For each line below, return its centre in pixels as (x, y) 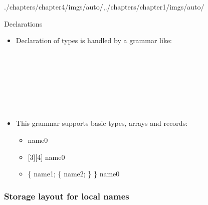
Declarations (23, 23)
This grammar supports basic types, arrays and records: (102, 123)
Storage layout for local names (67, 196)
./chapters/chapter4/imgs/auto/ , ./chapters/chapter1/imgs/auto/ (104, 7)
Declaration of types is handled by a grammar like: (94, 40)
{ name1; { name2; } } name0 (74, 174)
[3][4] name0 (46, 157)
